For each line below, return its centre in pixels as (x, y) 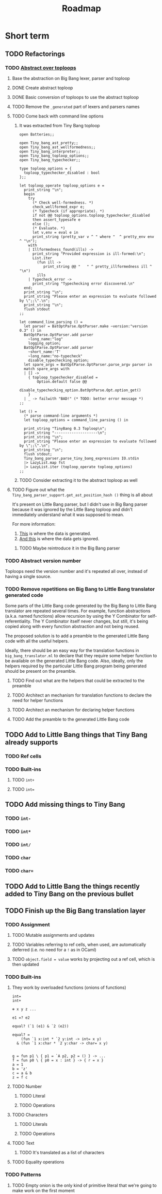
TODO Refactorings (35, 54)
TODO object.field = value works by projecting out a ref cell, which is (83, 959)
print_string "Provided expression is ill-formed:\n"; (89, 254)
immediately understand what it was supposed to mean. (68, 514)
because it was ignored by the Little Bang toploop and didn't (72, 509)
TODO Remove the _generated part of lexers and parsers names (76, 106)
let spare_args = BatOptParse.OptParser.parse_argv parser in (88, 364)
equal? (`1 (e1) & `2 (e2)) (40, 1026)
